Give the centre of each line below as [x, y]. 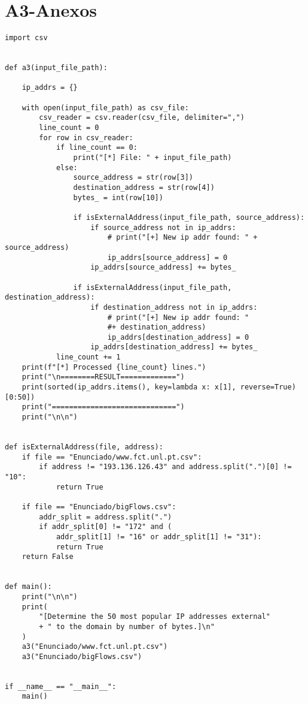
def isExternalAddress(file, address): [84, 447]
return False [48, 557]
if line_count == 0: [97, 148]
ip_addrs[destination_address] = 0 [178, 337]
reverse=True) [268, 387]
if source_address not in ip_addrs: [163, 227]
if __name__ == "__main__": [61, 686]
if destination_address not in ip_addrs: [174, 307]
